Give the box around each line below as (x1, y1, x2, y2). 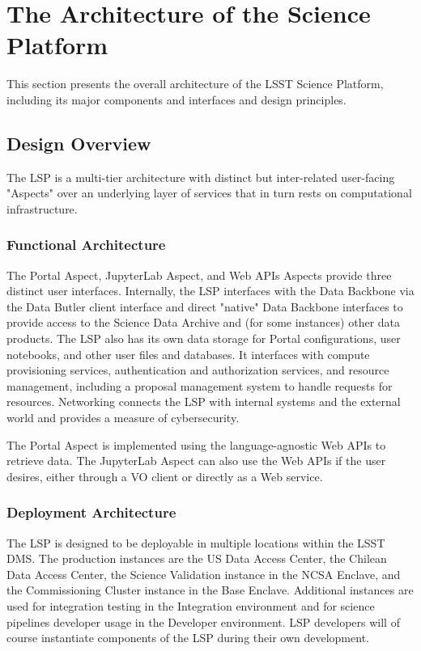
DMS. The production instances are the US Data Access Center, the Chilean (6, 550, 387, 567)
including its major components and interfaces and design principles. (6, 91, 347, 108)
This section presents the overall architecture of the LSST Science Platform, (6, 75, 384, 92)
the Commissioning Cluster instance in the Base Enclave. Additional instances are (6, 581, 414, 598)
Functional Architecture (6, 235, 166, 255)
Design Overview (6, 130, 151, 155)
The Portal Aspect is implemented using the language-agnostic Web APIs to (6, 436, 386, 453)
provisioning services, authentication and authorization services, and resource (6, 361, 389, 378)
